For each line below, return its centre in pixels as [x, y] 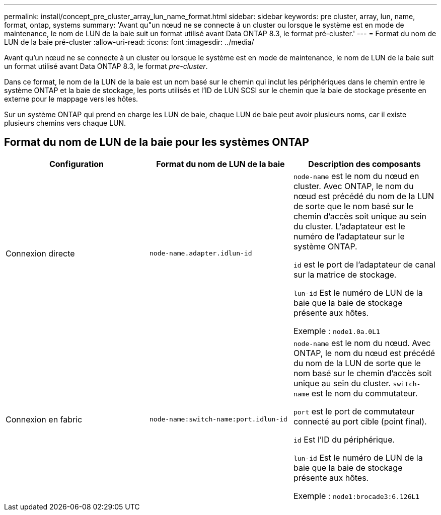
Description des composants [364, 164]
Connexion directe [40, 253]
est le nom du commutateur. [364, 393]
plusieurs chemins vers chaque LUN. [65, 123]
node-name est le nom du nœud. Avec [362, 343]
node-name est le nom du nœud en [356, 176]
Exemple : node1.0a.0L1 [337, 331]
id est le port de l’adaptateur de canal [364, 264]
